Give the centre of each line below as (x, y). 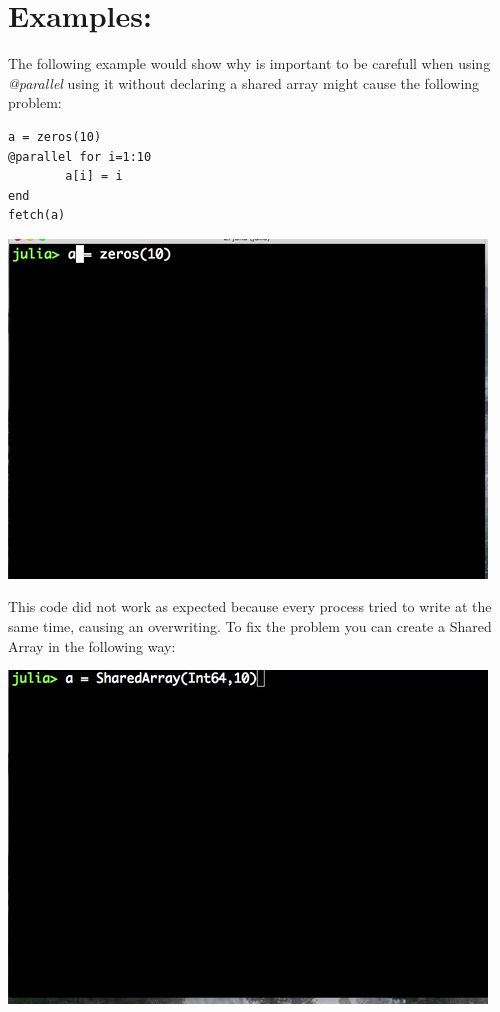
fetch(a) (37, 215)
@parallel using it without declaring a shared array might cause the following (244, 82)
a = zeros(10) (55, 136)
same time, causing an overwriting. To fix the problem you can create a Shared (250, 626)
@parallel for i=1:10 (80, 156)
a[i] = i (94, 176)
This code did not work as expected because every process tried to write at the (250, 606)
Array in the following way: (92, 645)
